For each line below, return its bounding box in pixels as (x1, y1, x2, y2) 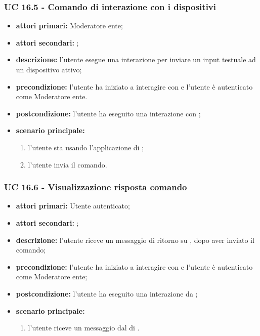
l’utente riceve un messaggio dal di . (28, 322, 140, 333)
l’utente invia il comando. (28, 159, 107, 170)
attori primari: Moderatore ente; (16, 20, 123, 31)
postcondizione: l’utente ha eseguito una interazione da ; (16, 288, 198, 299)
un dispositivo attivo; (16, 64, 82, 74)
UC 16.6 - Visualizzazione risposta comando (4, 181, 187, 193)
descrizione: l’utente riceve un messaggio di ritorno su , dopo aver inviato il (16, 234, 254, 245)
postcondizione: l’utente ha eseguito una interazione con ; (16, 108, 201, 118)
